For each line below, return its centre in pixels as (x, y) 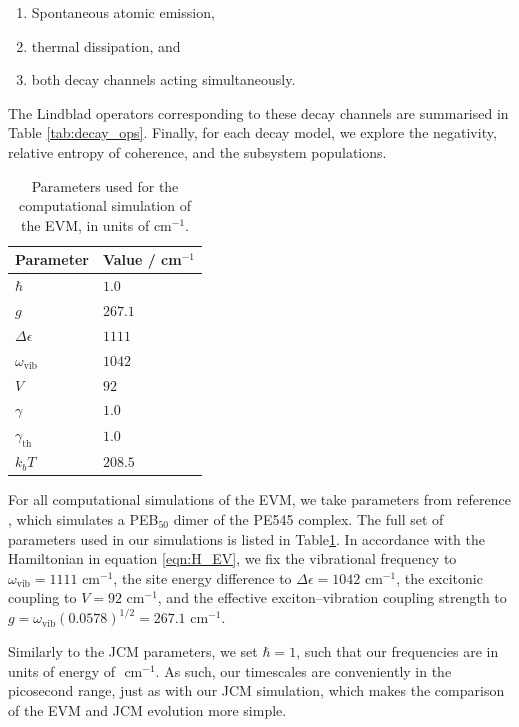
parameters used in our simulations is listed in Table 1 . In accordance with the (247, 538)
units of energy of (62, 670)
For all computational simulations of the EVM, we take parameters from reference (259, 499)
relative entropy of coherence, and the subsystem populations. (197, 151)
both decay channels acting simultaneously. (163, 79)
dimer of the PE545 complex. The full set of (308, 518)
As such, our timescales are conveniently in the (308, 670)
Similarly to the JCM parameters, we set (133, 651)
